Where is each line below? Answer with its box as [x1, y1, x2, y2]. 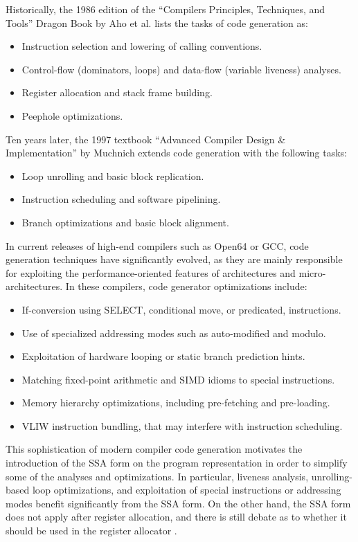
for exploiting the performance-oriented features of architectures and [6, 265, 296, 280]
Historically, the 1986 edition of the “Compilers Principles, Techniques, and [6, 2, 325, 16]
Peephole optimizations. [21, 108, 123, 123]
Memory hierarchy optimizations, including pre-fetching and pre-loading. [21, 395, 330, 410]
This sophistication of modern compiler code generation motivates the [6, 442, 303, 456]
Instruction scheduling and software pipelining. [21, 192, 221, 206]
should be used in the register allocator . [6, 523, 177, 538]
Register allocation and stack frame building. [21, 85, 213, 100]
